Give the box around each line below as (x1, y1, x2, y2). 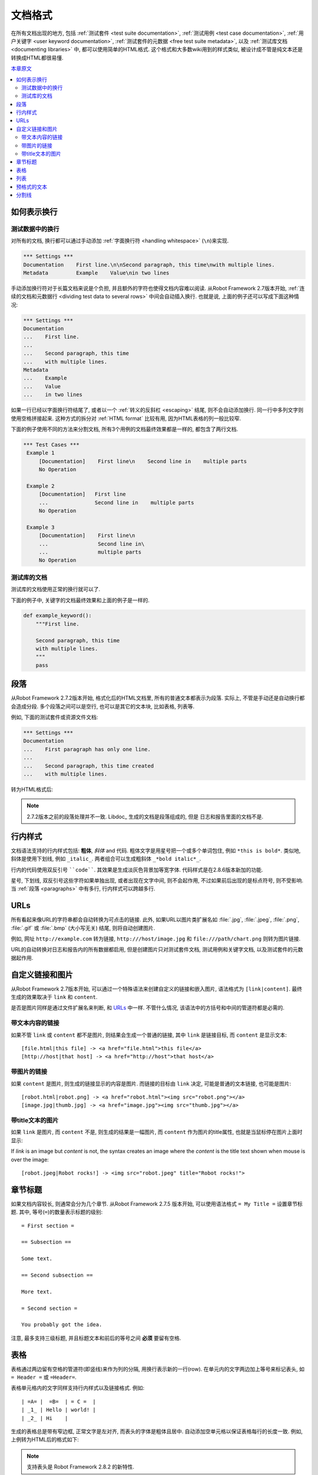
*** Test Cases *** (23, 441, 79, 448)
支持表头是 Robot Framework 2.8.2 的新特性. (26, 1463, 135, 1470)
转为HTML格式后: (11, 786, 54, 793)
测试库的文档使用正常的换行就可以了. (11, 586, 101, 593)
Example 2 (26, 483, 55, 489)
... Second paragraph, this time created (23, 762, 154, 769)
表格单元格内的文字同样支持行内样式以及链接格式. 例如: (11, 1384, 145, 1392)
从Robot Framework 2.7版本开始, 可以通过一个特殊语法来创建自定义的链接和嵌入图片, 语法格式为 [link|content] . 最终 (11, 985, 303, 992)
